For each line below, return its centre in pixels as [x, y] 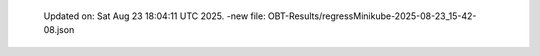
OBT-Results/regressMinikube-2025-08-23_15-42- [372, 16]
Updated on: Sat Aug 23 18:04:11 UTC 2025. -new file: [154, 16]
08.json [59, 30]
